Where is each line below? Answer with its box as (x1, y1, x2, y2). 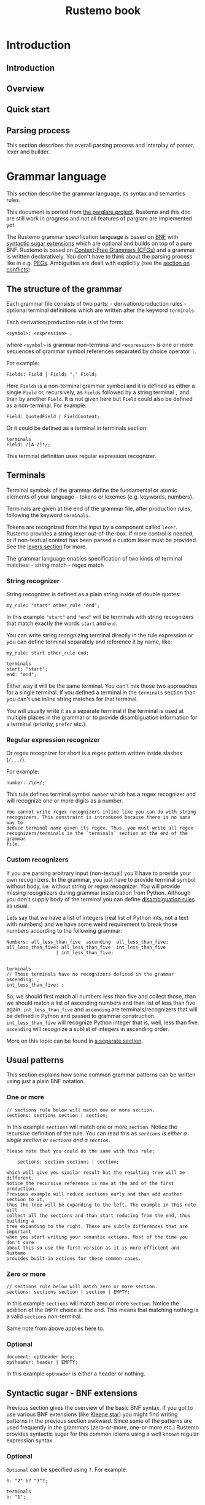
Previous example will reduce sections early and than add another (6, 1191, 183, 1197)
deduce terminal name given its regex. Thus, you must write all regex (6, 825, 193, 831)
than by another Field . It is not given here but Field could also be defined (6, 395, 193, 402)
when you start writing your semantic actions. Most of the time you (6, 1234, 188, 1240)
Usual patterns (6, 1055, 64, 1065)
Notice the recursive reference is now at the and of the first (6, 1180, 174, 1186)
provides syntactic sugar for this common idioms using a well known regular (6, 1430, 199, 1437)
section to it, (6, 1196, 45, 1202)
